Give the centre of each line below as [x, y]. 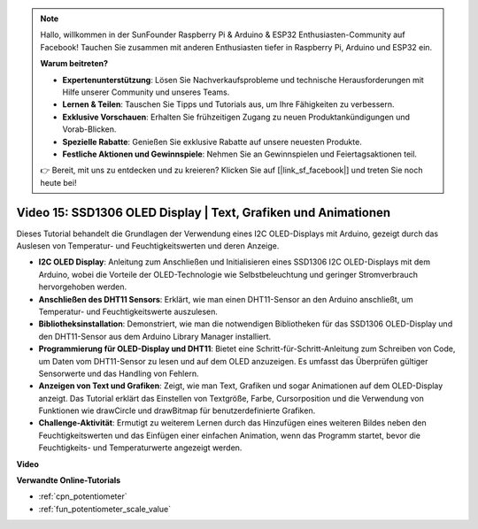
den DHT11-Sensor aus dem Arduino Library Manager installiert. [155, 336]
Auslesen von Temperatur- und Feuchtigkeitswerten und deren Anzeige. [148, 245]
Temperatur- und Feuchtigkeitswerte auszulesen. [128, 311]
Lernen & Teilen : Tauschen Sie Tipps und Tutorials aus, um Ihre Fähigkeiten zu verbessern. [228, 104]
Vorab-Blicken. [89, 129]
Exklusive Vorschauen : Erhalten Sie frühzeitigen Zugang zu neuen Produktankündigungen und [236, 117]
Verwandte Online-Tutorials [69, 480]
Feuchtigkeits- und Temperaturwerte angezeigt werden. [140, 448]
